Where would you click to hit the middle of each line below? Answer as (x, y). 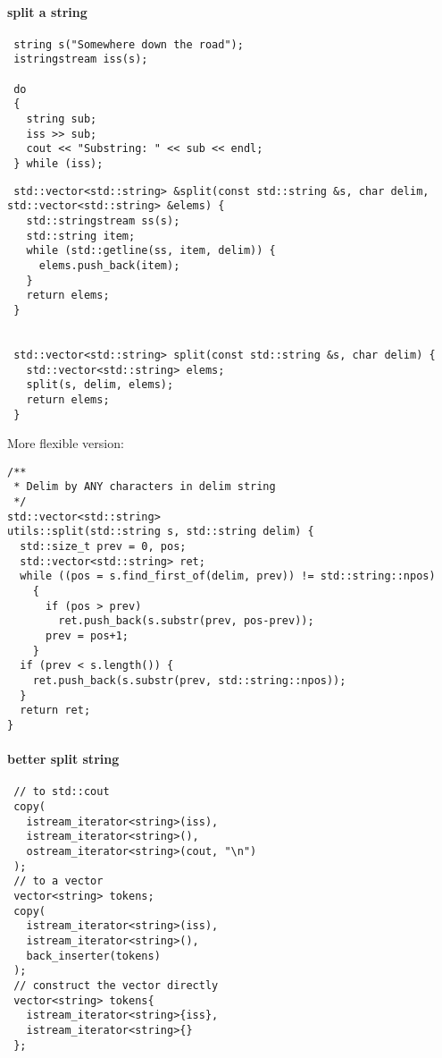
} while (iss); (58, 164)
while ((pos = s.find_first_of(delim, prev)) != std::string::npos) (228, 576)
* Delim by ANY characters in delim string (145, 487)
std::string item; (81, 236)
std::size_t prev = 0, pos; (103, 547)
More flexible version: (66, 443)
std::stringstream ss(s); (103, 221)
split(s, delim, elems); (100, 385)
